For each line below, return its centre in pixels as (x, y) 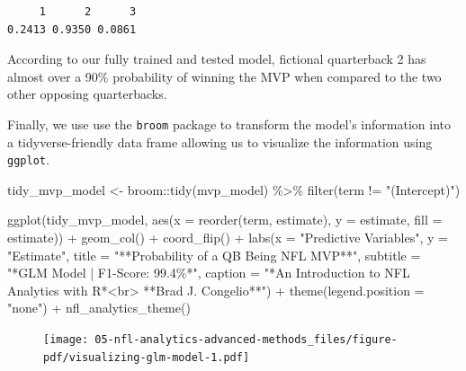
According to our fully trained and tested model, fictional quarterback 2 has (217, 59)
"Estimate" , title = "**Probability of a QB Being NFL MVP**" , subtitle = (214, 255)
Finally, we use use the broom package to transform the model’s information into (229, 124)
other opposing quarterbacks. (87, 94)
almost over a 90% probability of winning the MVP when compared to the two (224, 76)
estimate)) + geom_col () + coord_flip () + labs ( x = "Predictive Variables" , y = (228, 238)
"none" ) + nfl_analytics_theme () (99, 308)
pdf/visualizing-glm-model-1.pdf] (147, 357)
